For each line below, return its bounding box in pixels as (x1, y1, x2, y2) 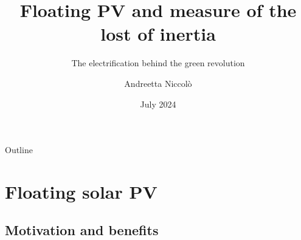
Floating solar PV (5, 179, 157, 204)
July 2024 (140, 97, 176, 110)
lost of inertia (100, 21, 216, 46)
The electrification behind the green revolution (71, 57, 245, 69)
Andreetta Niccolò (124, 77, 192, 89)
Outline (5, 143, 33, 156)
